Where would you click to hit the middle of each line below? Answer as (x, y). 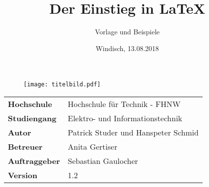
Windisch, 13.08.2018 (127, 48)
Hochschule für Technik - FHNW (124, 104)
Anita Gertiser (93, 146)
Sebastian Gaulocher (103, 160)
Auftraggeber (34, 160)
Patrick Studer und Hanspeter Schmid (133, 132)
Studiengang (32, 118)
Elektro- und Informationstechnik (125, 118)
